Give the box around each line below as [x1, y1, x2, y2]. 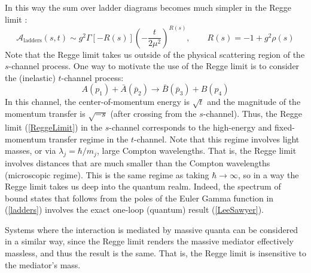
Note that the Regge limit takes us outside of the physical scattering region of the [5, 48, 305, 60]
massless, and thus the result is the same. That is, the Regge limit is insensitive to [5, 247, 306, 259]
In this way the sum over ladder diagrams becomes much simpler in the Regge [5, 1, 291, 13]
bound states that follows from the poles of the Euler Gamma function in [5, 191, 274, 204]
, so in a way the [237, 168, 299, 181]
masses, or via [5, 144, 56, 157]
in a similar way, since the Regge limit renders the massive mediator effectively [5, 235, 294, 247]
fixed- [274, 120, 295, 133]
